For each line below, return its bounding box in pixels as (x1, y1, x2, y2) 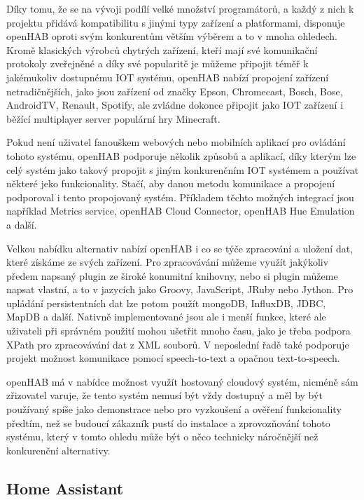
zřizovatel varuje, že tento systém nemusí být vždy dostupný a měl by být (6, 388, 323, 403)
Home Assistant (6, 477, 124, 499)
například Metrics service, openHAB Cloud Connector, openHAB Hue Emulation (6, 203, 355, 218)
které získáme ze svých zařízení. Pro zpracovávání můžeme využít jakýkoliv (6, 255, 329, 269)
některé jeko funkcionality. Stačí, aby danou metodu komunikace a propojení (6, 176, 335, 191)
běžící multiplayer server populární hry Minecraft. (6, 111, 220, 126)
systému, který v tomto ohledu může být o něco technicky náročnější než (6, 429, 318, 444)
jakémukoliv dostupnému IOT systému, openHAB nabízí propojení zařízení (6, 69, 329, 84)
